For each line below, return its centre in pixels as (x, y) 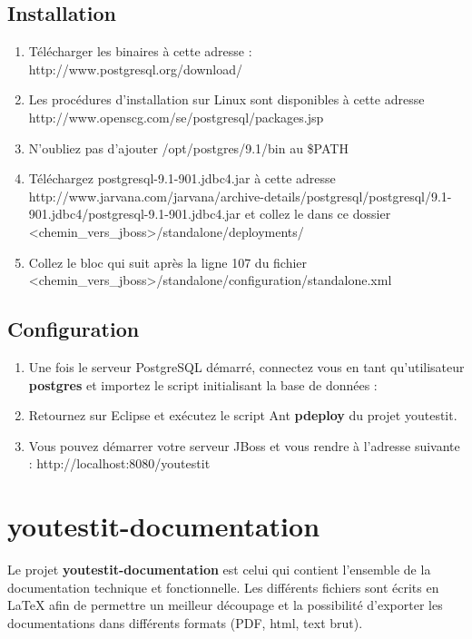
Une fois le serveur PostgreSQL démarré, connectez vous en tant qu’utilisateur (246, 366)
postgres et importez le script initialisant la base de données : (203, 384)
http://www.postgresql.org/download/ (135, 69)
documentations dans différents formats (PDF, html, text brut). (185, 622)
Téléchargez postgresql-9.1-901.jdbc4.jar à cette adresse (182, 178)
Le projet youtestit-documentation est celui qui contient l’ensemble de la (219, 570)
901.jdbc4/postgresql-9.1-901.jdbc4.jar (135, 214)
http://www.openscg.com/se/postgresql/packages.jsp (176, 117)
